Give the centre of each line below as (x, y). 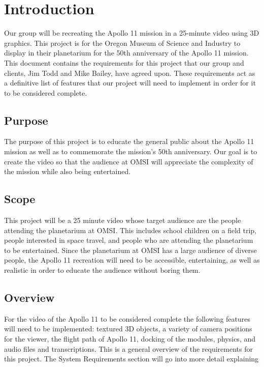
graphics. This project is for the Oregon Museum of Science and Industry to (122, 43)
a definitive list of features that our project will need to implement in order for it (130, 83)
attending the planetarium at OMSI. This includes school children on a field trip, (130, 230)
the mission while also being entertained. (68, 171)
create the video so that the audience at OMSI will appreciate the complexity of (129, 161)
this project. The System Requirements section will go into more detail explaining (131, 359)
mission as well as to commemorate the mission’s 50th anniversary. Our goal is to (131, 151)
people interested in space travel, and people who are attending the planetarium (129, 240)
